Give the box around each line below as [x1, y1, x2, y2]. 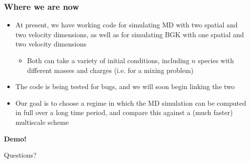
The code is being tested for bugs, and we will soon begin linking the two [15, 81, 235, 92]
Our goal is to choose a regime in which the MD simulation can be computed [15, 97, 246, 108]
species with [198, 55, 234, 65]
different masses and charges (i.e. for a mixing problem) [27, 65, 194, 75]
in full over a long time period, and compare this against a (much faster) [15, 107, 233, 117]
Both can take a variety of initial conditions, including [27, 55, 189, 65]
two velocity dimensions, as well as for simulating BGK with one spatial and [15, 29, 244, 39]
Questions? [4, 150, 37, 160]
